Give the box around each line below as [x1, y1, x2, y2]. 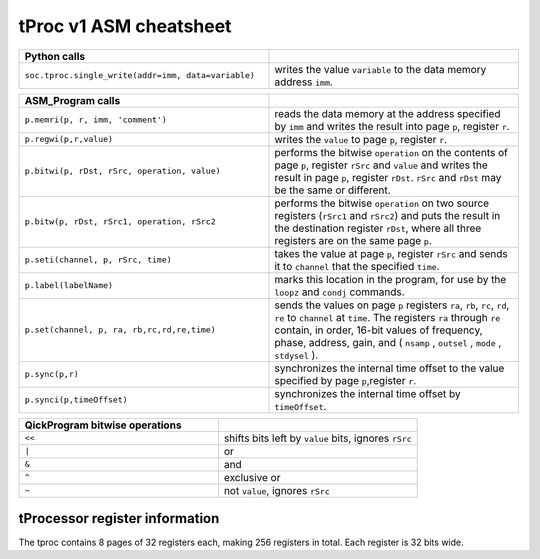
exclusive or [223, 470, 281, 484]
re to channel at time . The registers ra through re [274, 310, 501, 324]
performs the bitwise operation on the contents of [274, 145, 509, 159]
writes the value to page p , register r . [274, 132, 448, 146]
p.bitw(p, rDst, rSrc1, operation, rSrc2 [24, 216, 216, 227]
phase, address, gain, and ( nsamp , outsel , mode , [274, 335, 502, 349]
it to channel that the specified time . [274, 259, 440, 273]
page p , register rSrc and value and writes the [274, 158, 489, 172]
